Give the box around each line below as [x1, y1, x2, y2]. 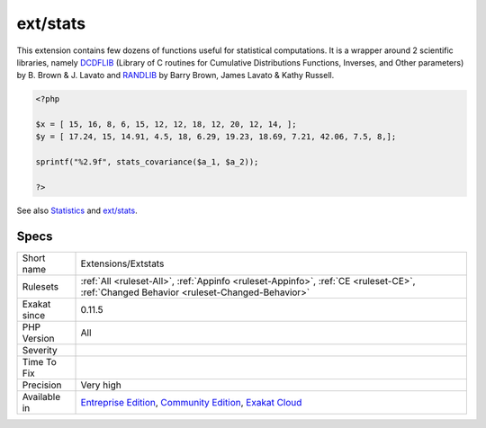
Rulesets [22, 280, 58, 292]
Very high [80, 379, 121, 391]
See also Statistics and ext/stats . [16, 205, 139, 216]
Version [22, 332, 55, 344]
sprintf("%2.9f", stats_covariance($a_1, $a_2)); [35, 157, 259, 167]
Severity [22, 343, 58, 356]
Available [22, 390, 61, 403]
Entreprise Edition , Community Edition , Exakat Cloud [80, 396, 302, 408]
